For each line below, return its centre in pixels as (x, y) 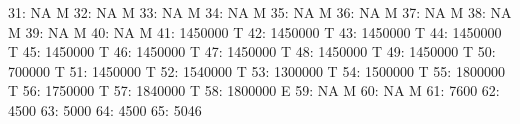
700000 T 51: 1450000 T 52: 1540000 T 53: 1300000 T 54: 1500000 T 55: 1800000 (256, 70)
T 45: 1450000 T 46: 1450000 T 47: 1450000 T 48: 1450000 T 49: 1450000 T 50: (252, 51)
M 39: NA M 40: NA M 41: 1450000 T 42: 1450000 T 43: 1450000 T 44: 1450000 (255, 31)
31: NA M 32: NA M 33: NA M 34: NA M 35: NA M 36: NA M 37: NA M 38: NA (260, 12)
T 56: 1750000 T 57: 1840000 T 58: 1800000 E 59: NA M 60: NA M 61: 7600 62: (254, 90)
